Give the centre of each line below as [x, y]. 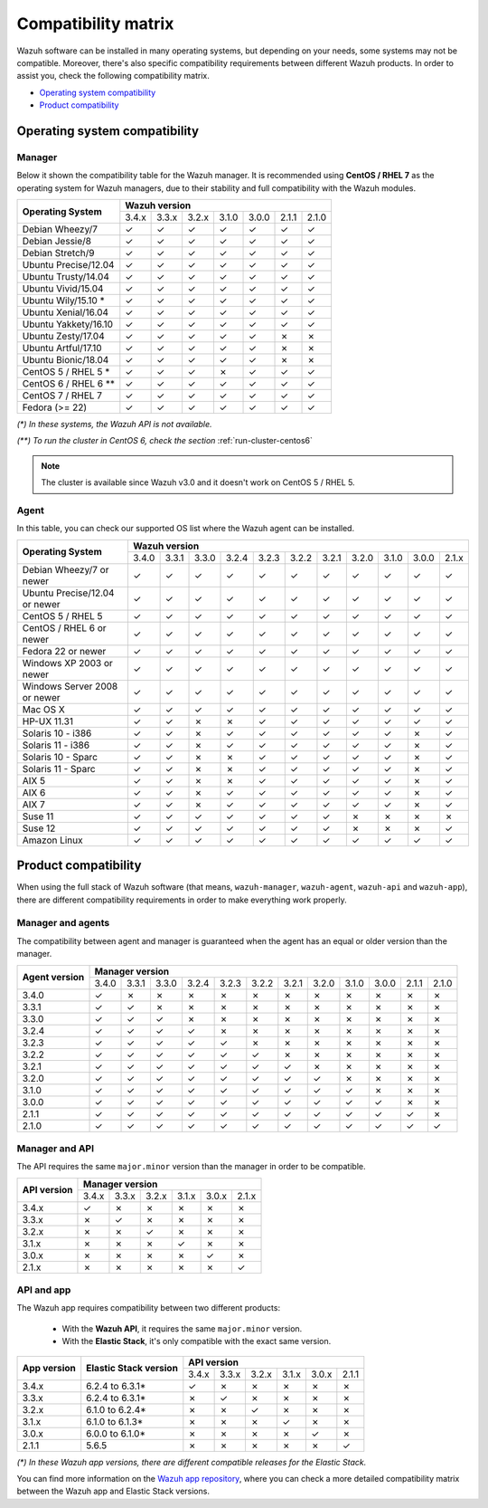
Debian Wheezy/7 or [66, 569]
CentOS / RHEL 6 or [65, 627]
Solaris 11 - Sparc [59, 768]
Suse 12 [39, 828]
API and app [44, 1290]
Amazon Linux [52, 840]
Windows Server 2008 [70, 686]
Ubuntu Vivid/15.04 [63, 289]
